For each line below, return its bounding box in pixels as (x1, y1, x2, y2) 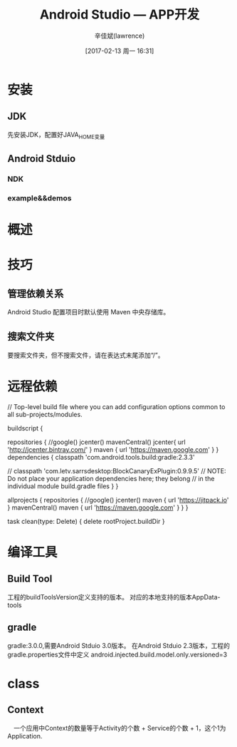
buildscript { (7, 423, 43, 432)
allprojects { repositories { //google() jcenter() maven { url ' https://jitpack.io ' (7, 495, 229, 504)
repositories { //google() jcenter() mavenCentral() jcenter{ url (7, 438, 186, 446)
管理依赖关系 (7, 287, 64, 299)
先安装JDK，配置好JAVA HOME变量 (7, 130, 105, 140)
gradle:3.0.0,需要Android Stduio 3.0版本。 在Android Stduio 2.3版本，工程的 (7, 641, 230, 649)
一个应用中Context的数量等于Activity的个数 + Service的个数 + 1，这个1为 (13, 723, 226, 732)
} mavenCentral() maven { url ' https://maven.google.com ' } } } (7, 503, 189, 512)
